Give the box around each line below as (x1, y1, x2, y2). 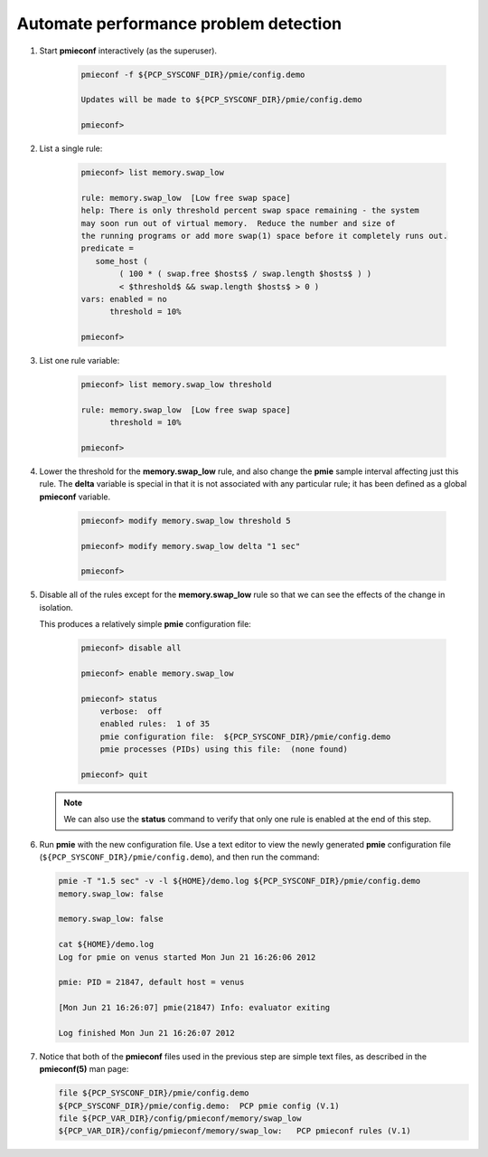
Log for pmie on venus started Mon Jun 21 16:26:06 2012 (58, 952, 316, 963)
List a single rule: (39, 143, 103, 154)
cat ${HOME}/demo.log (58, 939, 155, 950)
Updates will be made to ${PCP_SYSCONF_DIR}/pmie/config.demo (80, 95, 362, 105)
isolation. (39, 602, 74, 612)
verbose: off (99, 707, 163, 716)
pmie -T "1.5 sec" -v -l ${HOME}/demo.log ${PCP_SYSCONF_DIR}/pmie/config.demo (58, 876, 421, 887)
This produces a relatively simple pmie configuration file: (39, 619, 252, 630)
